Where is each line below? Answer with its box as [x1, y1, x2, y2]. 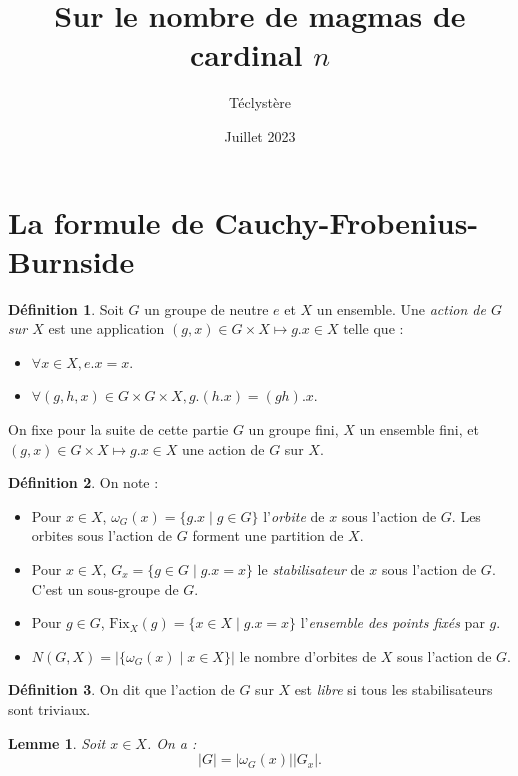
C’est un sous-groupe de [31, 578, 179, 599]
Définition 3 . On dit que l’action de [8, 679, 235, 700]
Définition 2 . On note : [8, 472, 159, 493]
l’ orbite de [263, 505, 325, 526]
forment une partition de [192, 525, 344, 546]
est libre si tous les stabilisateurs [294, 679, 493, 700]
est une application [48, 318, 165, 339]
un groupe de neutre [144, 298, 269, 319]
